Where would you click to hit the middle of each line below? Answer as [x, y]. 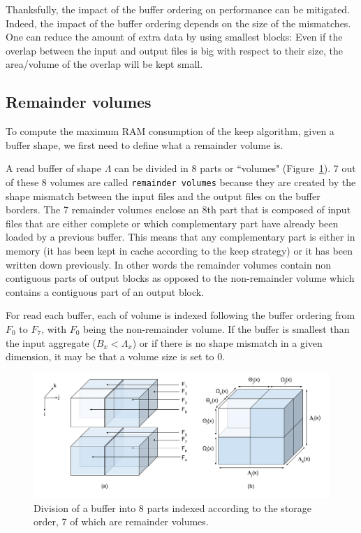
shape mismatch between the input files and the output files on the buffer [163, 196]
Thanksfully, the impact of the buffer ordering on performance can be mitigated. [178, 9]
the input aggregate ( [51, 342]
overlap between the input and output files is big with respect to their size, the [175, 50]
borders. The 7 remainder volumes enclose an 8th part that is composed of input [178, 209]
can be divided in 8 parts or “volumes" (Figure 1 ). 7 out [235, 168]
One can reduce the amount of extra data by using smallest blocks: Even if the [174, 37]
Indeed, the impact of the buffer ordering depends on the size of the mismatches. [178, 23]
